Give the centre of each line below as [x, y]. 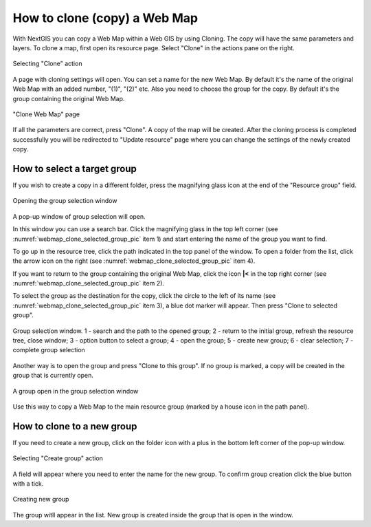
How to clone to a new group [75, 426]
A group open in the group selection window [76, 391]
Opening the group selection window [65, 201]
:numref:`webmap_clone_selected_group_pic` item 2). [89, 283]
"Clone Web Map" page [46, 114]
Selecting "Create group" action [58, 458]
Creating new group [41, 499]
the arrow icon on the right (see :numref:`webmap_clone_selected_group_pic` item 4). [134, 261]
